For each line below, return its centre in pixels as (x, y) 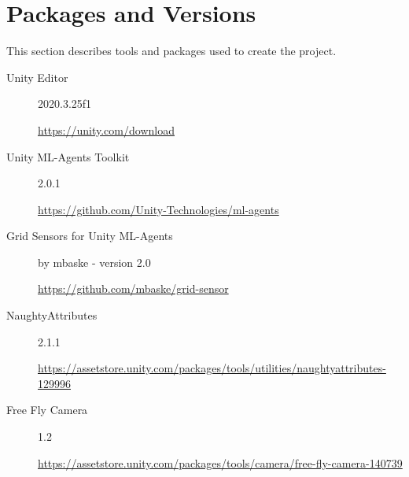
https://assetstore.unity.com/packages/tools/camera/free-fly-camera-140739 (220, 462)
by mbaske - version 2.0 (94, 262)
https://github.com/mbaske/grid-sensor (133, 288)
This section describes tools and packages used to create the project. (171, 51)
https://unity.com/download (106, 129)
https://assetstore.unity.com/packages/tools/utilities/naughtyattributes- (212, 368)
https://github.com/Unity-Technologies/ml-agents (158, 209)
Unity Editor (37, 77)
